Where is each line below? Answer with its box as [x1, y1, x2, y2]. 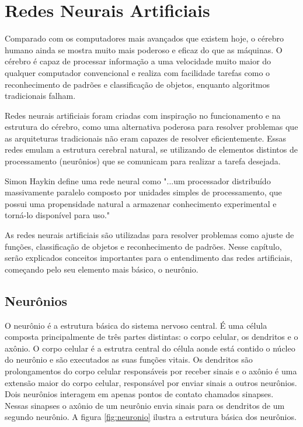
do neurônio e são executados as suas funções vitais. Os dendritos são [5, 353, 253, 366]
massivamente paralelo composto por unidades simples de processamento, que [5, 186, 282, 198]
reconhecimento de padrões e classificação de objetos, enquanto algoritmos [5, 78, 270, 90]
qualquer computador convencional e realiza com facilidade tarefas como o [5, 66, 270, 78]
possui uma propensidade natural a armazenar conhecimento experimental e [5, 197, 277, 209]
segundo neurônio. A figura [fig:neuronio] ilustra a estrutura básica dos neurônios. [5, 411, 297, 423]
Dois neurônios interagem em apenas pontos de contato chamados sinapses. [5, 388, 274, 400]
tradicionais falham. [5, 89, 76, 102]
